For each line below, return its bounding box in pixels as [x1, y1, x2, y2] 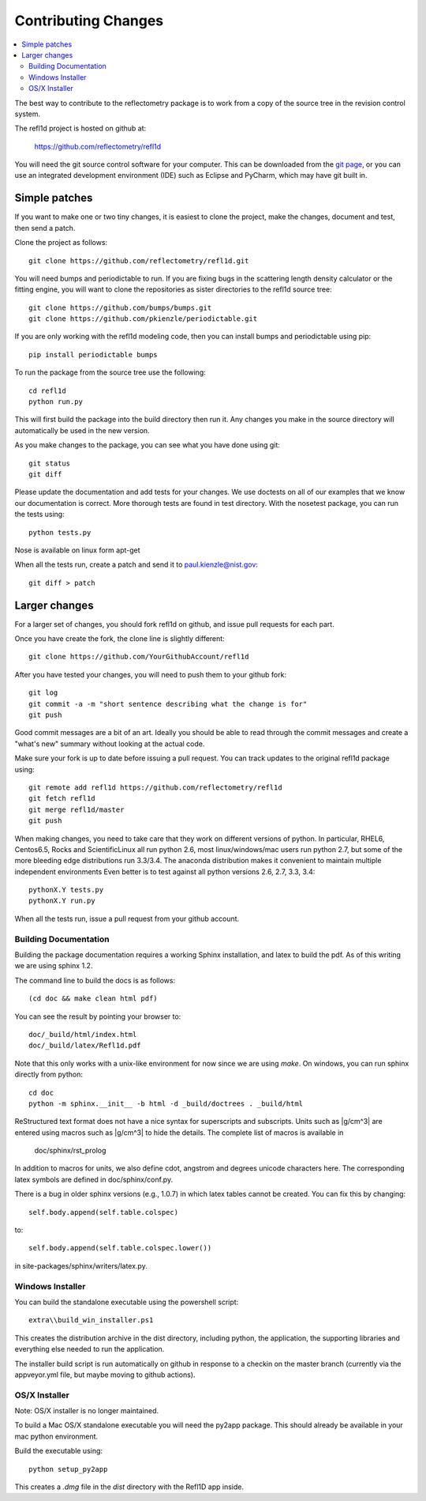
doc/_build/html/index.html [28, 1030, 137, 1039]
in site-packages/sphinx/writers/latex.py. [14, 1261, 148, 1270]
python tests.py [28, 528, 92, 537]
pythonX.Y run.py [28, 896, 95, 905]
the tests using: [14, 510, 65, 519]
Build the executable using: [14, 1446, 103, 1456]
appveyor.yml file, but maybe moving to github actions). [14, 1370, 196, 1379]
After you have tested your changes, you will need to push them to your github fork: [14, 669, 287, 679]
